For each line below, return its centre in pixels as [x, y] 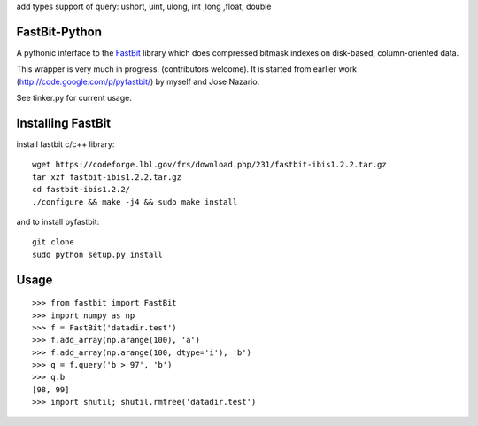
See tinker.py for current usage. [74, 98]
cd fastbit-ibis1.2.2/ [81, 190]
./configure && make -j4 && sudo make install [135, 202]
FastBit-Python [59, 31]
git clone [53, 242]
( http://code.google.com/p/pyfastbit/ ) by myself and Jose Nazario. [138, 81]
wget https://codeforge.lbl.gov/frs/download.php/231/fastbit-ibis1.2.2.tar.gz [209, 165]
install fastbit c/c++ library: [66, 144]
